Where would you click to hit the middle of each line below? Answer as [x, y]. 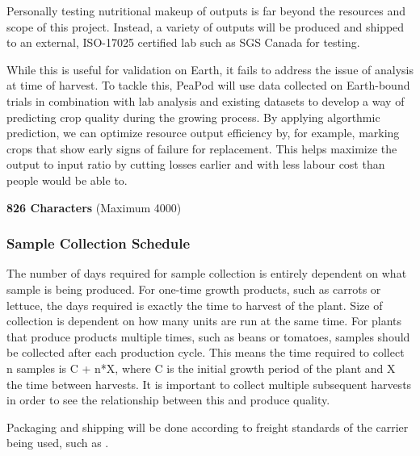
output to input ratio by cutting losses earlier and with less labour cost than [196, 164]
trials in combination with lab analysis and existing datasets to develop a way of [206, 100]
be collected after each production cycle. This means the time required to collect [206, 352]
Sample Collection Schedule [99, 243]
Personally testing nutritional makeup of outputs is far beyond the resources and [206, 10]
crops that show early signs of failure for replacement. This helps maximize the [202, 148]
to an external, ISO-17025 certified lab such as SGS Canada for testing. [183, 42]
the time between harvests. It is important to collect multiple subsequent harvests [209, 384]
